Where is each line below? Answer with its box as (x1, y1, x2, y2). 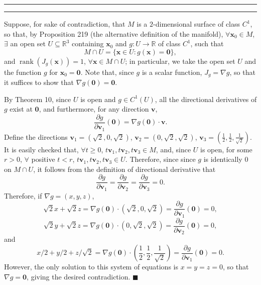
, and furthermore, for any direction (39, 104, 149, 114)
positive (31, 154, 55, 164)
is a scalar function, (142, 66, 202, 77)
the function (4, 66, 42, 77)
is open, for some (200, 144, 252, 154)
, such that (190, 38, 224, 49)
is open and (80, 93, 116, 104)
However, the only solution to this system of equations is (4, 261, 178, 272)
